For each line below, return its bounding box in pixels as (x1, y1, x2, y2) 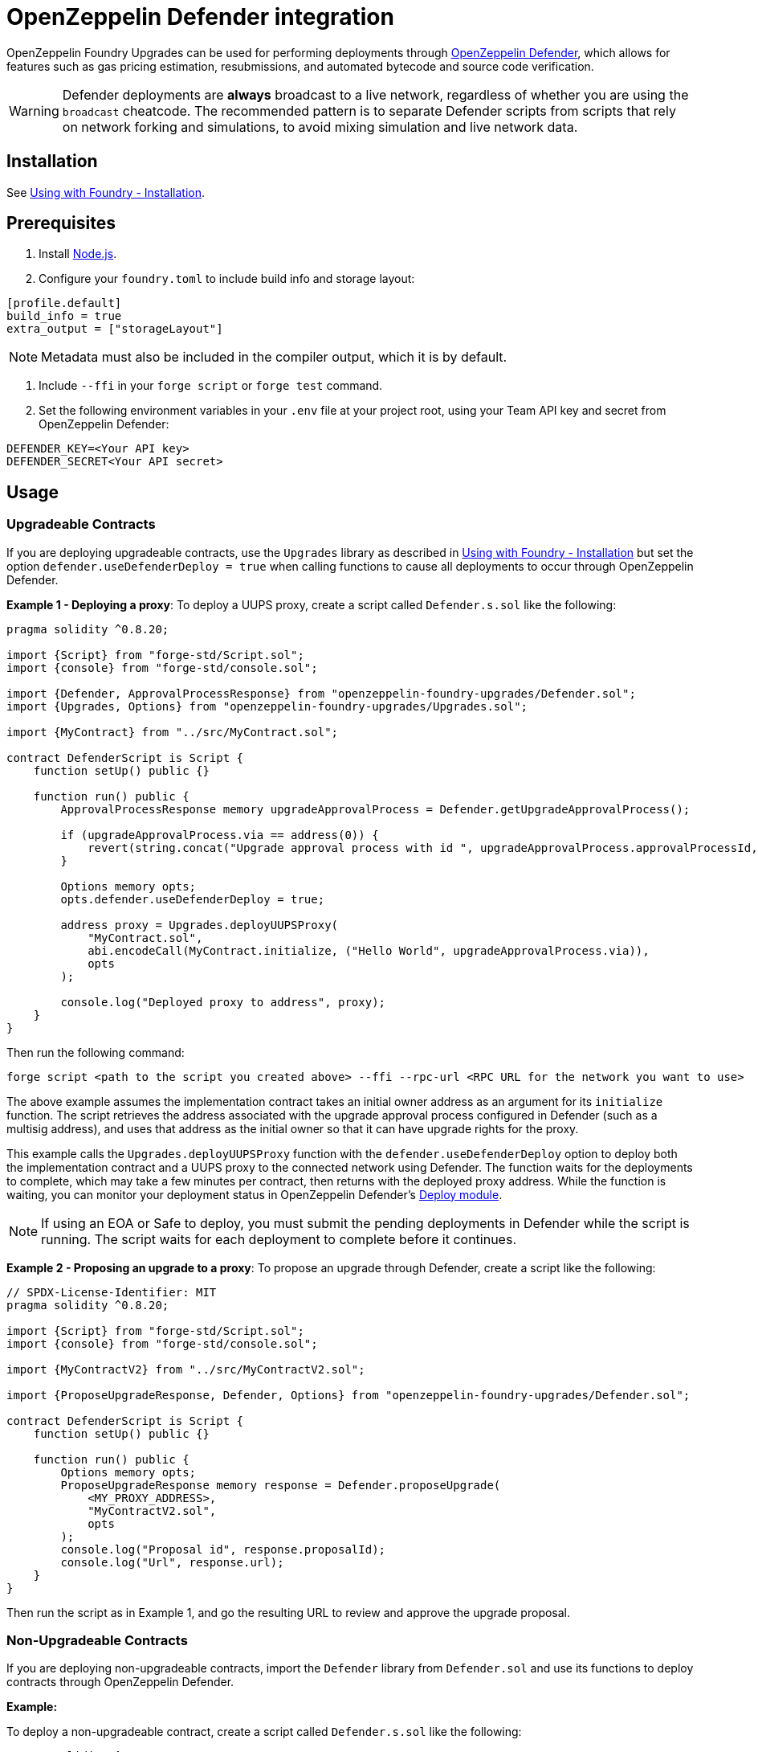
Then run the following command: (6, 1045, 185, 1059)
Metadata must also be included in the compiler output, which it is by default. (41, 349, 507, 366)
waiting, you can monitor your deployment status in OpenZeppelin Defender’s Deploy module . (6, 1187, 503, 1201)
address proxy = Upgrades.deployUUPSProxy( (60, 918, 339, 931)
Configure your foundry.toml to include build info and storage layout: (39, 272, 415, 286)
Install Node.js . (39, 247, 117, 261)
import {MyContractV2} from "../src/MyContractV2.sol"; (6, 1362, 365, 1376)
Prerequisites (6, 213, 116, 234)
